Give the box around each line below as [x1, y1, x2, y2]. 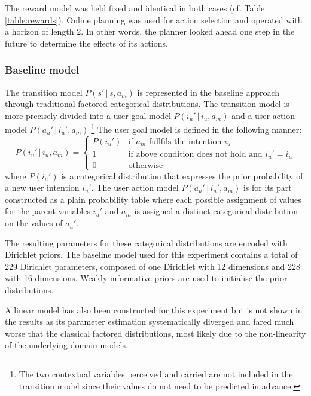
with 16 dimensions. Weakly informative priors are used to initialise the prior [5, 272, 288, 284]
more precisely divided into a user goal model [5, 109, 171, 121]
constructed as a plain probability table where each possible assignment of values [5, 193, 301, 205]
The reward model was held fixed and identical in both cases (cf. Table [5, 2, 265, 14]
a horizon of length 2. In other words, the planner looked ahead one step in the [5, 25, 295, 38]
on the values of [5, 217, 63, 229]
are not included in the [209, 368, 293, 380]
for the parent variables [5, 205, 90, 217]
